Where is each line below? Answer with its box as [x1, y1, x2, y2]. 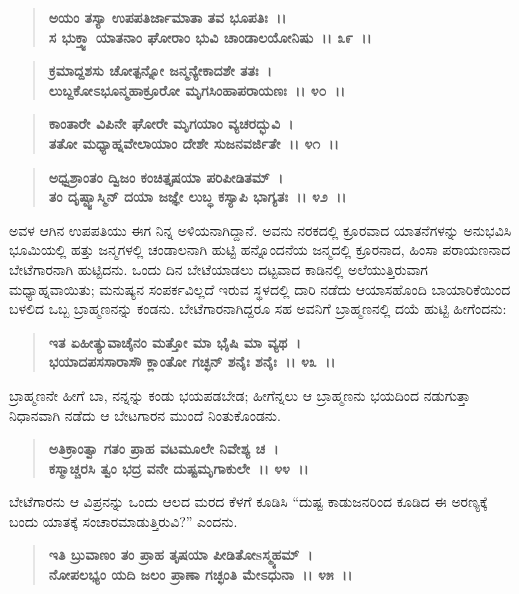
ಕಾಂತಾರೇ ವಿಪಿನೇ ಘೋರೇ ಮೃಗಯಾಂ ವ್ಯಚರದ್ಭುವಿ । [48, 113, 294, 134]
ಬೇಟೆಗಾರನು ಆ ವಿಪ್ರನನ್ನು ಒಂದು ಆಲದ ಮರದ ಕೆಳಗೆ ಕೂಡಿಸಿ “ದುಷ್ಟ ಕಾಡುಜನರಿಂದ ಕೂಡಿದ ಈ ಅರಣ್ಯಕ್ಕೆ [9, 491, 488, 512]
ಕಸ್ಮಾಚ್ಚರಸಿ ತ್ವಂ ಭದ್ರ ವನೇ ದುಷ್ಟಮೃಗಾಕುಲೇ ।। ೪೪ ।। [48, 457, 309, 478]
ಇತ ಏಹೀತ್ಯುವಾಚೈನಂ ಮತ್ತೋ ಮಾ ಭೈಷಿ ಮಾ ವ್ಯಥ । [48, 331, 301, 352]
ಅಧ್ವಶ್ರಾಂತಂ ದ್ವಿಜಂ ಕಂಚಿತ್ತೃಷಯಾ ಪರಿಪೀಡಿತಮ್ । [48, 166, 283, 187]
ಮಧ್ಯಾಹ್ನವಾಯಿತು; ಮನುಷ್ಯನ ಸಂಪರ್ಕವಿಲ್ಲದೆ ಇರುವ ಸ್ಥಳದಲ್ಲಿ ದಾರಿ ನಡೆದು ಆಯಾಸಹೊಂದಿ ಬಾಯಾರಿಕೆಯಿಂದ [9, 278, 511, 299]
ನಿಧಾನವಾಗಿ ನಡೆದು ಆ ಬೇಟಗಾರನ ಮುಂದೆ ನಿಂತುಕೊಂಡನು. [9, 404, 281, 425]
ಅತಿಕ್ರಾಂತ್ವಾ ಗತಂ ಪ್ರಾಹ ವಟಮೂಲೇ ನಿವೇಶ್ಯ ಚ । [48, 438, 279, 459]
